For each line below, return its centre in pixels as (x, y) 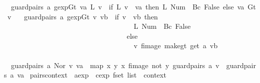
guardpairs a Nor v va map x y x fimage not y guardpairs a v (115, 65)
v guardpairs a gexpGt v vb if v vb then (83, 16)
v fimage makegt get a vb (176, 45)
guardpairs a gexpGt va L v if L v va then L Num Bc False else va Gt (133, 6)
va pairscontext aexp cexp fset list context (92, 75)
